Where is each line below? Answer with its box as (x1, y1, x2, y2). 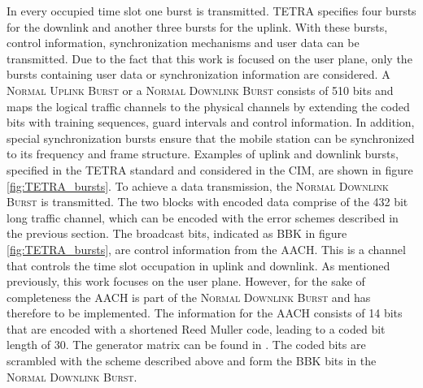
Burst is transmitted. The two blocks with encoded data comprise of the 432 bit (7, 193, 408, 210)
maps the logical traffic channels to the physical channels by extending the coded (7, 97, 410, 114)
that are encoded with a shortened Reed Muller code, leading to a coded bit (7, 320, 386, 337)
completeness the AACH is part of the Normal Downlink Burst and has (7, 288, 371, 305)
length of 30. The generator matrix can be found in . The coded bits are (7, 336, 366, 353)
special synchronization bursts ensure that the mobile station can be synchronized (7, 129, 415, 146)
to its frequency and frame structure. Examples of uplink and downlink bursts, (7, 145, 399, 162)
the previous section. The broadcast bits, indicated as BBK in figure (7, 225, 347, 242)
